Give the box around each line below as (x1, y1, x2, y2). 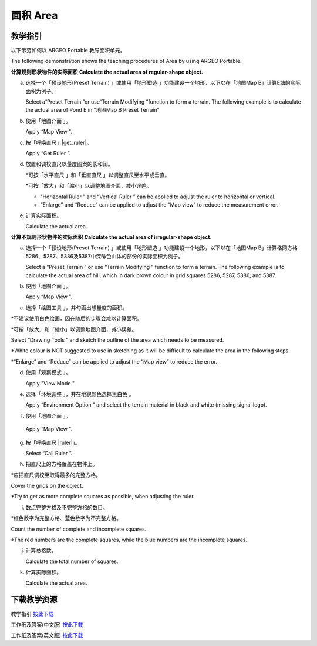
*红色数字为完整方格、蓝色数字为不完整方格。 (11, 515, 122, 522)
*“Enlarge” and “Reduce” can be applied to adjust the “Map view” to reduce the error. (11, 358, 217, 365)
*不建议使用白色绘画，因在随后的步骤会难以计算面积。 (11, 315, 143, 322)
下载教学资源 (11, 595, 58, 605)
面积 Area (11, 9, 58, 22)
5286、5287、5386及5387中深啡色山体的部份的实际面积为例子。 (25, 252, 184, 259)
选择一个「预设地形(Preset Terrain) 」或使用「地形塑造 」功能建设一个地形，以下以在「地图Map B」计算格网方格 (25, 244, 298, 251)
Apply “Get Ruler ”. (25, 149, 71, 156)
